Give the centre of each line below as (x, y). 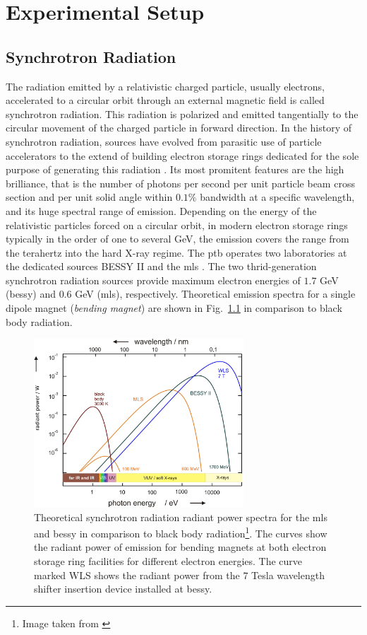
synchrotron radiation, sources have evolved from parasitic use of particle (164, 141)
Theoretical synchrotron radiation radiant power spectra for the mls (181, 517)
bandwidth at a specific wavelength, (277, 197)
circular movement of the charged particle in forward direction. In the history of (179, 128)
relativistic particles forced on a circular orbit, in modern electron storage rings (177, 225)
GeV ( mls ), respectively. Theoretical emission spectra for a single (215, 294)
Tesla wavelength (288, 575)
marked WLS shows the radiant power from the (137, 575)
